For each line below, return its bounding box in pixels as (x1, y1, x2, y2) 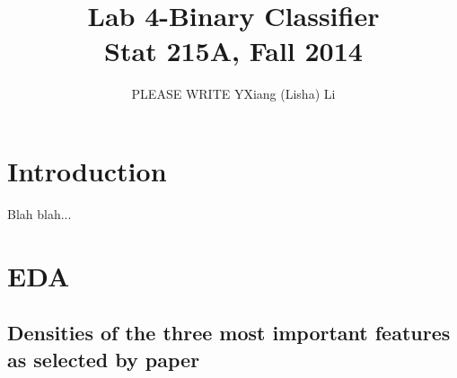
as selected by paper (7, 345, 200, 373)
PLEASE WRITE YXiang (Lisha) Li (131, 84, 336, 103)
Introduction (7, 152, 167, 189)
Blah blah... (7, 204, 72, 223)
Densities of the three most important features (7, 319, 451, 347)
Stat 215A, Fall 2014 (104, 32, 363, 69)
